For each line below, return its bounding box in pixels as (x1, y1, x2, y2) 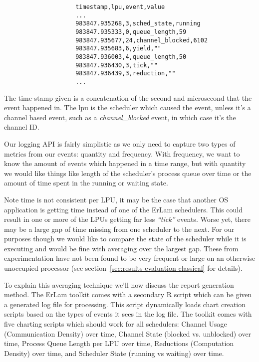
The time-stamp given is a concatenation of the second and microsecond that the (4, 92, 252, 103)
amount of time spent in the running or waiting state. (4, 178, 168, 188)
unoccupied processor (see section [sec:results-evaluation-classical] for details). (4, 263, 243, 273)
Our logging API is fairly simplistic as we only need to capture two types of (4, 138, 236, 149)
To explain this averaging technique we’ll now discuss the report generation (4, 279, 234, 290)
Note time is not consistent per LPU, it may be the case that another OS (4, 194, 229, 204)
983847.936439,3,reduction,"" (75, 70, 176, 77)
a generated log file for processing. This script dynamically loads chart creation (4, 299, 246, 309)
